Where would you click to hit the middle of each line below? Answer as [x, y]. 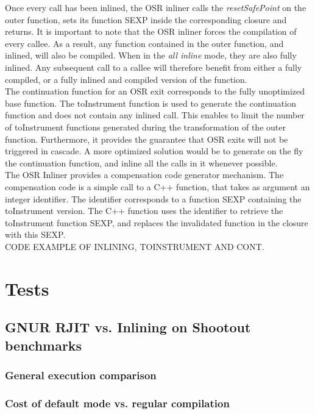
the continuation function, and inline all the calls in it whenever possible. [141, 162]
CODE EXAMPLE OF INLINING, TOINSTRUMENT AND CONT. [135, 246]
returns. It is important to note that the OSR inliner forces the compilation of [151, 31]
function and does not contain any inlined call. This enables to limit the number [155, 115]
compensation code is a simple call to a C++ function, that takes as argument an [157, 186]
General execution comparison [81, 375]
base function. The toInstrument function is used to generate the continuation [150, 103]
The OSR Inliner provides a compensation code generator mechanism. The [144, 175]
